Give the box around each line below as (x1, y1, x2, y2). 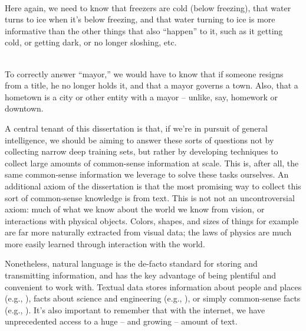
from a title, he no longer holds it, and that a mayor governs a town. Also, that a (5, 79, 298, 91)
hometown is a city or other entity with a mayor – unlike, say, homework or (5, 90, 278, 103)
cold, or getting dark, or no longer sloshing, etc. (5, 36, 177, 48)
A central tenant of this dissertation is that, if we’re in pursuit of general (5, 122, 268, 134)
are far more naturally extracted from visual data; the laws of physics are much (5, 226, 292, 238)
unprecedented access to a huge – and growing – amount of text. (5, 315, 238, 327)
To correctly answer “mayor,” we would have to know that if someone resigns (5, 67, 284, 80)
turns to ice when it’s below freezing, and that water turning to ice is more (5, 13, 275, 25)
